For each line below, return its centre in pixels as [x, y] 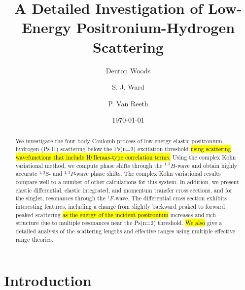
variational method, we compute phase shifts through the [89, 165]
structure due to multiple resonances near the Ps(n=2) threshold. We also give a [119, 223]
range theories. [34, 239]
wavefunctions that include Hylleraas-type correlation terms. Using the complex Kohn [126, 157]
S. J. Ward [128, 87]
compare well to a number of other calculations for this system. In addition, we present [127, 181]
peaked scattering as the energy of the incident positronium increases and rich [116, 214]
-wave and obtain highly [206, 165]
